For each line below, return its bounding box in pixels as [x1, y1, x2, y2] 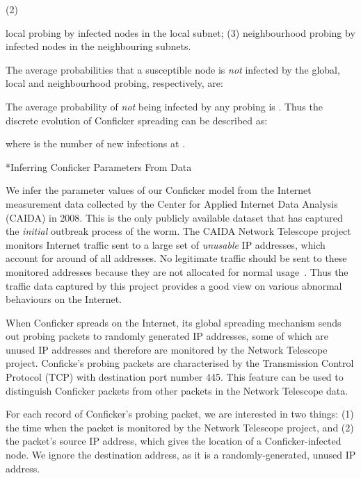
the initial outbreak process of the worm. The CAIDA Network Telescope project [6, 224, 351, 238]
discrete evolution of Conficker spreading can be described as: [6, 113, 268, 127]
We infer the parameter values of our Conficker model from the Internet [6, 183, 312, 197]
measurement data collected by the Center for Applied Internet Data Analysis [6, 196, 338, 211]
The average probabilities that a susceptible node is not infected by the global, [6, 62, 340, 76]
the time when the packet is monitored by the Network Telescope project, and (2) [6, 420, 354, 434]
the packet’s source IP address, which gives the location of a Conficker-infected [6, 434, 342, 448]
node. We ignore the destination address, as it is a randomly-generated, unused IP [6, 447, 356, 462]
